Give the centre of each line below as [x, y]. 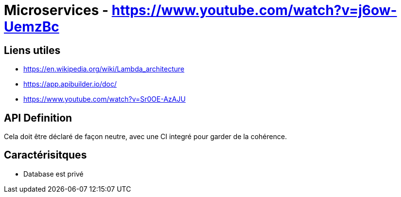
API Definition [38, 118]
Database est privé [53, 174]
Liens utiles [32, 50]
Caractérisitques [45, 155]
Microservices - [56, 10]
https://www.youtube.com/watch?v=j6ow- [254, 10]
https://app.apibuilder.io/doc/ [70, 84]
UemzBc [32, 27]
